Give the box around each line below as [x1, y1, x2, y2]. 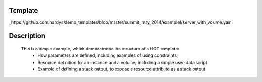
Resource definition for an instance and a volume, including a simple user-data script [37, 59, 207, 65]
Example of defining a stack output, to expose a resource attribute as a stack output [37, 66, 206, 72]
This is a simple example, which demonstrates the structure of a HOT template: [21, 46, 180, 51]
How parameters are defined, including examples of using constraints [37, 52, 177, 58]
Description [9, 32, 46, 40]
